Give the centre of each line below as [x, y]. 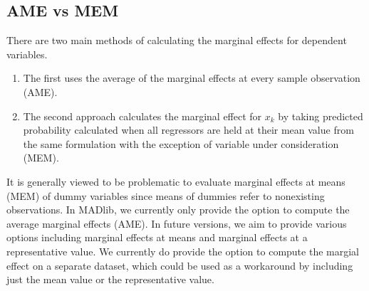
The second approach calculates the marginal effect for [142, 116]
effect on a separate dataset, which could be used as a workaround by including [180, 265]
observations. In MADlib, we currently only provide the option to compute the [178, 210]
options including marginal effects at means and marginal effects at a [157, 237]
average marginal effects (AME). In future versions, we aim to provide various [177, 223]
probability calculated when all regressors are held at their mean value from [188, 130]
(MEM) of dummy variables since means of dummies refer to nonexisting [166, 195]
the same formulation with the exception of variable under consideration [181, 143]
